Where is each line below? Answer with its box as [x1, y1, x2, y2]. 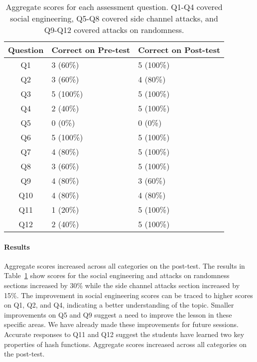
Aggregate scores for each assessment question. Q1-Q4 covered [5, 1, 223, 12]
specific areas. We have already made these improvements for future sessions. [4, 319, 239, 330]
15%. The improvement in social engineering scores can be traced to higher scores [4, 290, 253, 300]
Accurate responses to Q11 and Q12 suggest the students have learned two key [4, 329, 245, 339]
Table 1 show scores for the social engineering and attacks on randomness [4, 270, 230, 281]
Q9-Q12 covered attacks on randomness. [44, 24, 184, 35]
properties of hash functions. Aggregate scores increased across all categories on [4, 339, 247, 349]
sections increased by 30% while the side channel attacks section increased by [4, 280, 240, 290]
